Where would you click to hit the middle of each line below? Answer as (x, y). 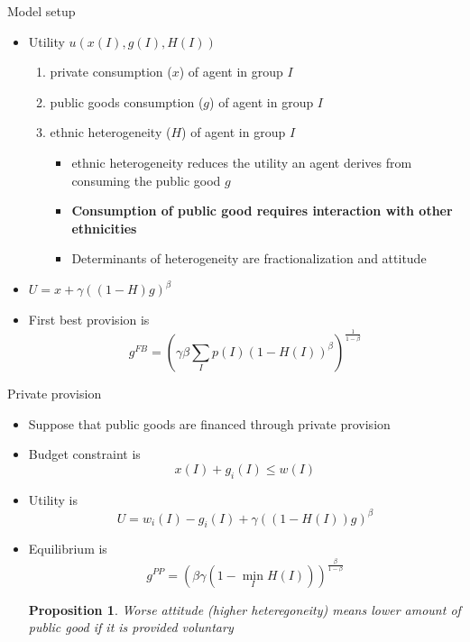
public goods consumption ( (127, 101)
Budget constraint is (84, 454)
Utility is (53, 499)
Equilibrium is (68, 549)
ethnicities (104, 228)
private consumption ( (111, 72)
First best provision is (89, 320)
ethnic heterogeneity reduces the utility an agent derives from (242, 162)
